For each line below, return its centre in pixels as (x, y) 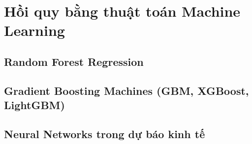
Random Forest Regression (74, 61)
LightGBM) (34, 105)
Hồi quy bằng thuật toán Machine (122, 11)
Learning (34, 30)
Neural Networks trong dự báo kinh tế (105, 133)
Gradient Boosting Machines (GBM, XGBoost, (126, 90)
